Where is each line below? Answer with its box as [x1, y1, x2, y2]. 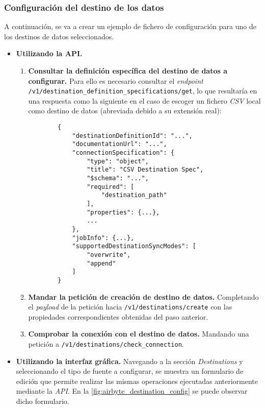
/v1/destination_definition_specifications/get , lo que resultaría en [28, 85, 257, 96]
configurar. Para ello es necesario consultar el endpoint [28, 75, 203, 86]
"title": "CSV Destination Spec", [87, 166, 204, 174]
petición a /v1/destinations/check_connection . [28, 338, 184, 349]
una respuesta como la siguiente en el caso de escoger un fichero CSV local [28, 95, 261, 106]
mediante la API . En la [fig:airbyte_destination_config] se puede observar [16, 386, 248, 396]
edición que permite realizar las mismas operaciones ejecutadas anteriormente [16, 375, 258, 386]
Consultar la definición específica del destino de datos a [28, 65, 228, 76]
